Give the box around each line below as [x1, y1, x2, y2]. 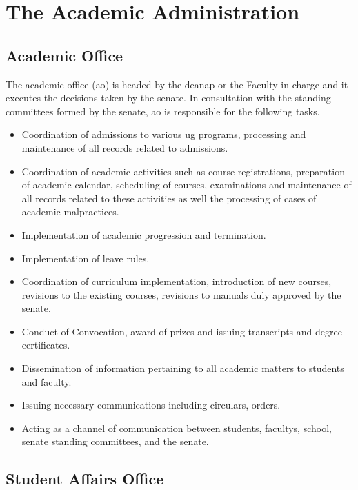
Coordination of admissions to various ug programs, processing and [21, 127, 306, 141]
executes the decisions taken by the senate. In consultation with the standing [6, 90, 331, 105]
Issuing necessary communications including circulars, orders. [21, 398, 281, 412]
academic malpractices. [21, 204, 119, 219]
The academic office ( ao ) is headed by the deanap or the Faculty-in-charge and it [6, 77, 348, 91]
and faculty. [21, 374, 72, 389]
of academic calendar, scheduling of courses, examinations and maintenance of [21, 177, 352, 192]
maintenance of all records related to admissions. [21, 140, 228, 155]
